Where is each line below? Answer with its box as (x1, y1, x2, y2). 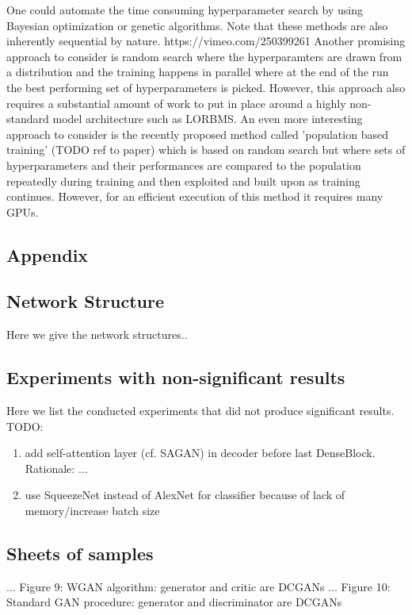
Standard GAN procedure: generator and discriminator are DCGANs (6, 594, 342, 610)
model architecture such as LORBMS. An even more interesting (52, 110, 363, 127)
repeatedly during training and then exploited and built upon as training (6, 172, 360, 189)
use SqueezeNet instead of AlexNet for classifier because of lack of (25, 486, 345, 503)
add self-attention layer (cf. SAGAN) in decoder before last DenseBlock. (25, 444, 376, 461)
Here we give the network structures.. (6, 326, 188, 343)
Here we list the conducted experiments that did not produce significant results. (6, 402, 395, 419)
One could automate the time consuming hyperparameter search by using (6, 2, 363, 17)
